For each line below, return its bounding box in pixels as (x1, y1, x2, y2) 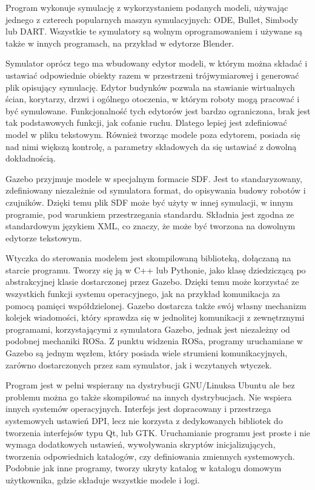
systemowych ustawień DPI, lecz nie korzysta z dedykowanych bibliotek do (5, 414, 283, 426)
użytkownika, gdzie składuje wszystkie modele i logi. (5, 473, 200, 486)
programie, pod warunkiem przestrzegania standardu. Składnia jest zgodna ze (5, 207, 294, 220)
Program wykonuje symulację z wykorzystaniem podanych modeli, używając (5, 1, 288, 13)
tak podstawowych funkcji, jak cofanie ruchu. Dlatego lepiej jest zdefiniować (5, 116, 287, 129)
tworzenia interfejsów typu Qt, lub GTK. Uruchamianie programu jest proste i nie (5, 426, 311, 439)
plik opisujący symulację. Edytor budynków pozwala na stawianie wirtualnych (5, 80, 295, 93)
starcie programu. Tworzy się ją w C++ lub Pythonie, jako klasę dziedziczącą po (5, 263, 306, 276)
